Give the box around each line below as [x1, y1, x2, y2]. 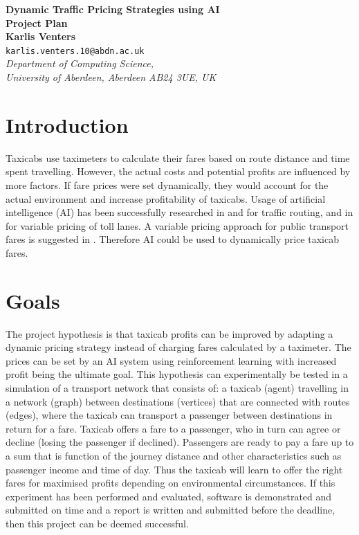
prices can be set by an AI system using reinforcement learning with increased [6, 353, 337, 368]
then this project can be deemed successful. [6, 516, 189, 530]
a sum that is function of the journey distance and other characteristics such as [6, 448, 342, 462]
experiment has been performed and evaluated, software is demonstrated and [6, 489, 332, 503]
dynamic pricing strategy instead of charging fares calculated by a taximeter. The [6, 340, 351, 354]
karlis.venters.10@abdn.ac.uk [6, 46, 145, 56]
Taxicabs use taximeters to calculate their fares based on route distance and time [6, 150, 350, 165]
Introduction [6, 110, 129, 138]
